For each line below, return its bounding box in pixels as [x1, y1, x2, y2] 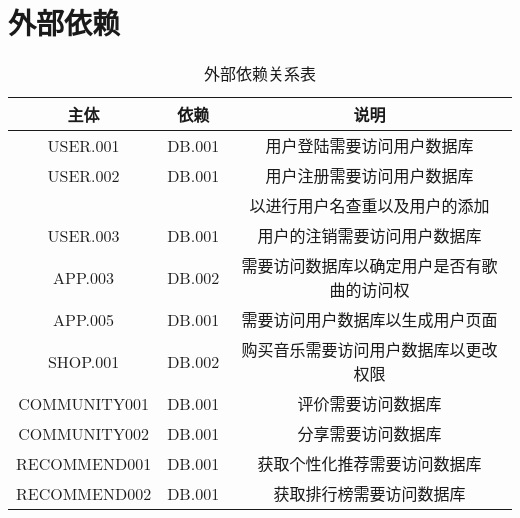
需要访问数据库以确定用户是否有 [241, 254, 482, 278]
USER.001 [47, 133, 120, 157]
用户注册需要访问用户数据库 [265, 164, 474, 188]
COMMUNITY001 [18, 391, 149, 415]
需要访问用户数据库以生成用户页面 [241, 308, 498, 332]
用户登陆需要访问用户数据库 [265, 134, 474, 158]
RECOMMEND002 [16, 481, 152, 505]
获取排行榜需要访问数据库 [273, 482, 466, 506]
